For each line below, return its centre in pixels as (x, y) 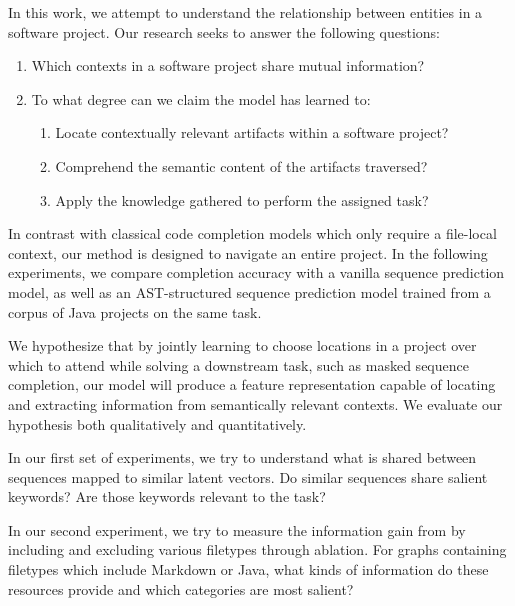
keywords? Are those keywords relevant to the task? (167, 496)
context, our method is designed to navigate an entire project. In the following (248, 252)
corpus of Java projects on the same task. (135, 311)
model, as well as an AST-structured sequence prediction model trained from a (249, 291)
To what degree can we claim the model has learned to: (201, 98)
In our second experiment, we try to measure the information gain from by (237, 529)
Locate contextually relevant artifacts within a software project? (252, 132)
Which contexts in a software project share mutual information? (228, 65)
